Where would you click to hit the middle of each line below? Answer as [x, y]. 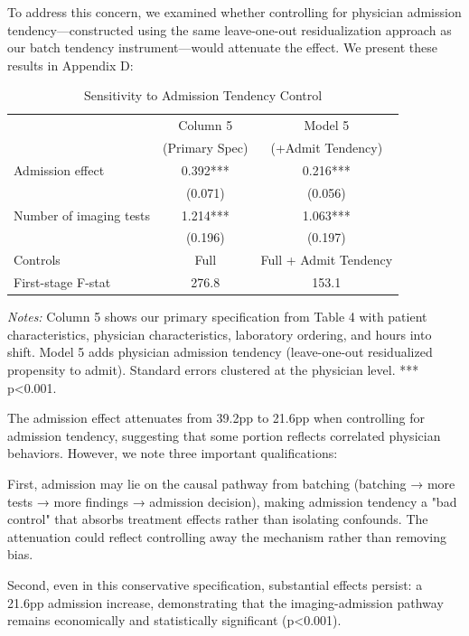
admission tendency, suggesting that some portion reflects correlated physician [224, 435]
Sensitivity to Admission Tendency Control [203, 95]
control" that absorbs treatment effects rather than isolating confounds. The [218, 519]
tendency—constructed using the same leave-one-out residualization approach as [230, 29]
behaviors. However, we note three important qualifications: [173, 453]
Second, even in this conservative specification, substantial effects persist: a [215, 584]
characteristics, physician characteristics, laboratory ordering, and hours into [220, 334]
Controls [37, 260]
